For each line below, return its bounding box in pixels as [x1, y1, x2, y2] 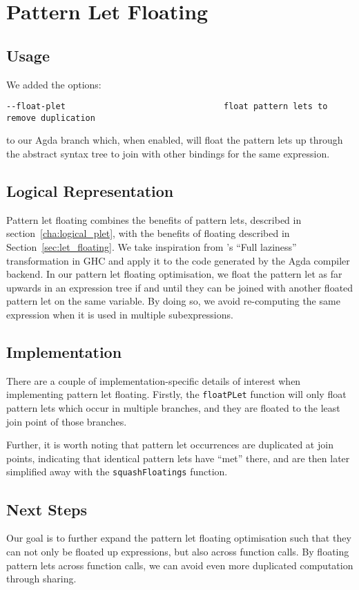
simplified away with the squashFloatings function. [6, 464, 228, 479]
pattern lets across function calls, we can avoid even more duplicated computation [6, 558, 353, 572]
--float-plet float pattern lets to [6, 102, 328, 112]
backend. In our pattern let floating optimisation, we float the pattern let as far [6, 267, 342, 281]
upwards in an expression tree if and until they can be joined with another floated [6, 280, 353, 294]
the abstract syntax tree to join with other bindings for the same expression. [6, 146, 330, 161]
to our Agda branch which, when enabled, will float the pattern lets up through [6, 133, 343, 147]
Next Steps [6, 498, 87, 520]
